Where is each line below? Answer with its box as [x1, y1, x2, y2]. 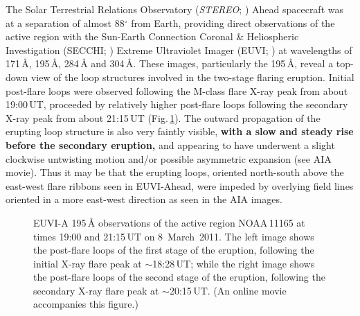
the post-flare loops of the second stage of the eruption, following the [33, 270, 325, 284]
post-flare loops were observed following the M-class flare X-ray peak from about [6, 83, 348, 98]
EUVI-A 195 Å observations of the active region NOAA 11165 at [33, 215, 305, 229]
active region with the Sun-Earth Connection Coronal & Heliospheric [6, 29, 299, 44]
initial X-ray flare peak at [33, 256, 142, 270]
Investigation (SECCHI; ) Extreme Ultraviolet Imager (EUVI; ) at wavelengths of [6, 42, 352, 57]
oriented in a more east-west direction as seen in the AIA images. [6, 192, 282, 207]
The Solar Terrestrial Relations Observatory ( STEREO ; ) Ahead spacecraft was [6, 2, 343, 16]
